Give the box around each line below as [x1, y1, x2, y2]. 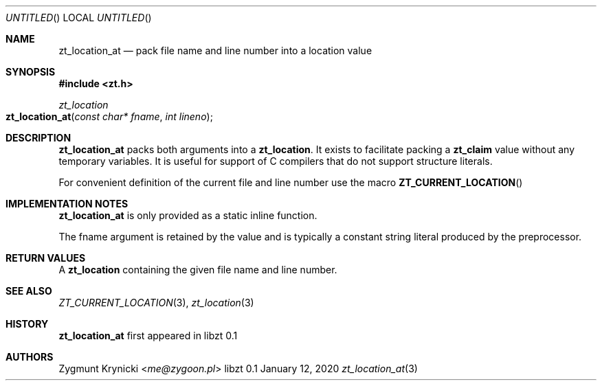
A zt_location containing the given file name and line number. [58, 264, 337, 275]
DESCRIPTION [5, 132, 71, 144]
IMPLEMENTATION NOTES [5, 198, 129, 209]
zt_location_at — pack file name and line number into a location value [58, 45, 372, 56]
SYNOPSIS [5, 66, 56, 78]
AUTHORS [5, 351, 54, 363]
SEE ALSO [5, 285, 52, 297]
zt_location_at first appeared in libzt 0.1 [58, 330, 238, 341]
